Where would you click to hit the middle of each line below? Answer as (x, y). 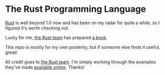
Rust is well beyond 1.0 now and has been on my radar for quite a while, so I (82, 23)
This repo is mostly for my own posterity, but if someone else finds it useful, (82, 47)
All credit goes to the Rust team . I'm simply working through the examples (81, 62)
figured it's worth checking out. (37, 28)
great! (11, 52)
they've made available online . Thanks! (45, 67)
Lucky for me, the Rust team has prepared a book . (56, 37)
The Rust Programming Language (76, 9)
